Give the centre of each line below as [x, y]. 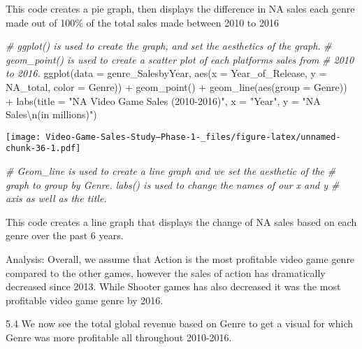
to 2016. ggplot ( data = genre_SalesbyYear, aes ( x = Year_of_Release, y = [166, 73]
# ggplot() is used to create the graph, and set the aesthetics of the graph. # [169, 46]
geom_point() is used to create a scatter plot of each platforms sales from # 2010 [180, 59]
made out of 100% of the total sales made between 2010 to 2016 [142, 22]
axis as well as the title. [56, 198]
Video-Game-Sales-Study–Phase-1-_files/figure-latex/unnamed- [193, 137]
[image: [23, 137]
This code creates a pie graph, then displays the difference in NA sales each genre [180, 8]
